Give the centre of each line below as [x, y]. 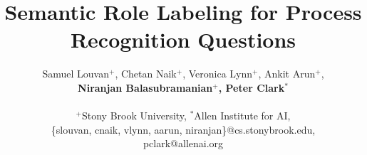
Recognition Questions [183, 39]
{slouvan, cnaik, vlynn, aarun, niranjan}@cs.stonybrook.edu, [183, 129]
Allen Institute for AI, [242, 116]
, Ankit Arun [287, 74]
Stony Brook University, [134, 116]
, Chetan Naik [146, 74]
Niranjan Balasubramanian [145, 87]
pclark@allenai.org [183, 143]
